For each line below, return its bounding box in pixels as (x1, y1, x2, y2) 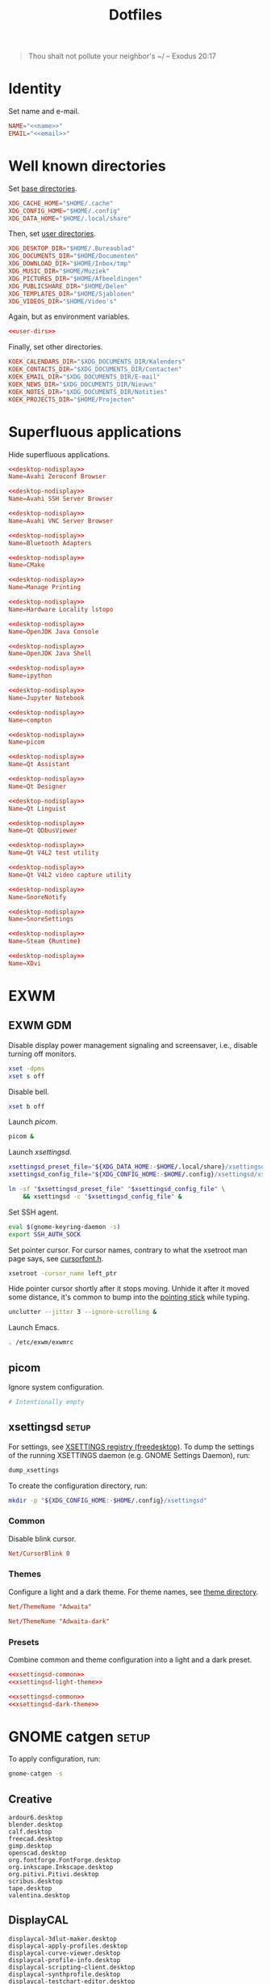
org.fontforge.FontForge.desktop (8, 1856, 121, 1864)
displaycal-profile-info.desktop (8, 1956, 121, 1964)
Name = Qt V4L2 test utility (8, 849, 99, 857)
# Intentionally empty (8, 1397, 85, 1405)
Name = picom (8, 738, 45, 746)
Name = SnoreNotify (8, 892, 67, 901)
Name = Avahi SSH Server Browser (8, 495, 114, 503)
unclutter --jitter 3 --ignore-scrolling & (8, 1308, 157, 1316)
